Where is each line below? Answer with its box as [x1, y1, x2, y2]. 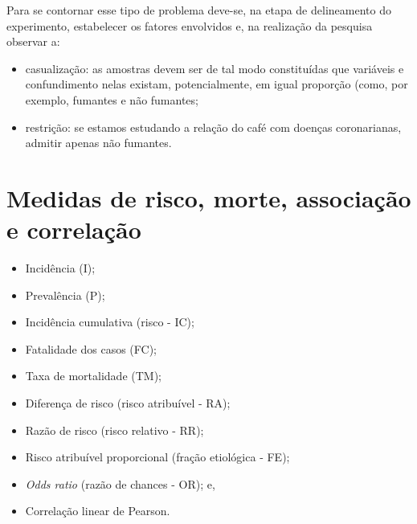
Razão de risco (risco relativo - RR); [25, 421, 204, 438]
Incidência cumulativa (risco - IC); [25, 313, 194, 330]
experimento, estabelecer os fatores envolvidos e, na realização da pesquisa [6, 17, 373, 34]
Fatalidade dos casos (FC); [25, 340, 157, 357]
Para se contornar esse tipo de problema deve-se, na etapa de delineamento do [6, 2, 391, 18]
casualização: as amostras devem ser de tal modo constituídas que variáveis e [25, 59, 404, 76]
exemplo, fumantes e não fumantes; [25, 91, 198, 108]
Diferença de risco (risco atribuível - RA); [25, 395, 231, 411]
